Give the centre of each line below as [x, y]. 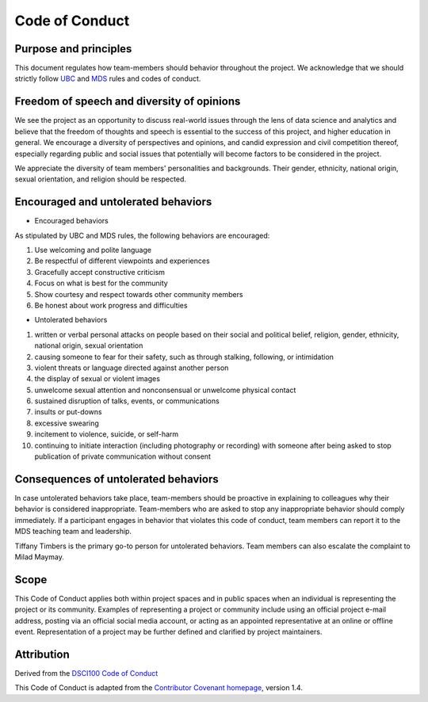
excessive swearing [67, 423]
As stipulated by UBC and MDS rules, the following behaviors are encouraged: [142, 235]
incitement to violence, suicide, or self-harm [107, 434]
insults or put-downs [68, 412]
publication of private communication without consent [123, 456]
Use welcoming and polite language [93, 250]
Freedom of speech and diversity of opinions [128, 102]
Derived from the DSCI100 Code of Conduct [86, 673]
